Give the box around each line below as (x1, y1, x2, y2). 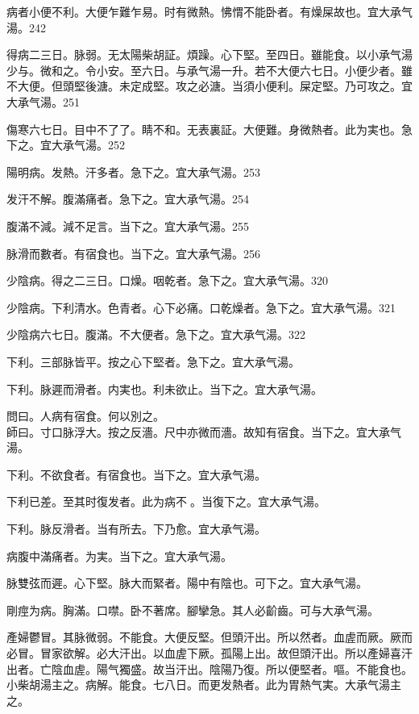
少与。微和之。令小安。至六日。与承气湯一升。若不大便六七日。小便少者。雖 (6, 61, 413, 78)
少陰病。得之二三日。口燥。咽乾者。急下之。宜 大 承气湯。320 (6, 272, 328, 289)
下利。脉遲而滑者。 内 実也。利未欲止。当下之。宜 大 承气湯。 (6, 380, 322, 397)
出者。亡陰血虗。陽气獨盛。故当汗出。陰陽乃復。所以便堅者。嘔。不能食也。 (6, 660, 413, 677)
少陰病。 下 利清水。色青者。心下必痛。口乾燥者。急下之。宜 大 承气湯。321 (6, 299, 396, 315)
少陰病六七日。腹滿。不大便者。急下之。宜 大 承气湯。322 (6, 326, 305, 343)
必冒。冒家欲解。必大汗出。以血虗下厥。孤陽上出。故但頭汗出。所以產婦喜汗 (6, 645, 413, 662)
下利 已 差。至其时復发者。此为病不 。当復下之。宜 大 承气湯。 (6, 493, 326, 510)
